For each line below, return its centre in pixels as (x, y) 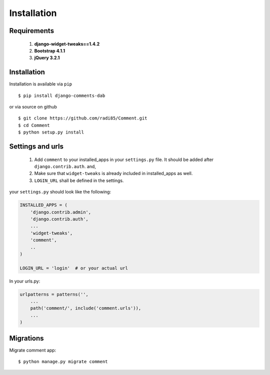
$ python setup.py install (51, 132)
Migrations (27, 338)
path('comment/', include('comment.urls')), (86, 308)
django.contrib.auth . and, (65, 166)
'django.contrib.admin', (61, 212)
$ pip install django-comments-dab (62, 95)
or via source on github (33, 107)
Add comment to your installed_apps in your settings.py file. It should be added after (124, 159)
